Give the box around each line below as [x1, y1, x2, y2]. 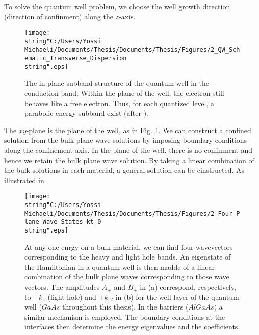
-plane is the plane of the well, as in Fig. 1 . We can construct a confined [26, 124, 251, 135]
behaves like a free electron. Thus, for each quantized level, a [24, 97, 215, 108]
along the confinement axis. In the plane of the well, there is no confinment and [4, 145, 253, 156]
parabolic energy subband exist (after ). [24, 108, 148, 118]
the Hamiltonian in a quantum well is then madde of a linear [24, 261, 215, 272]
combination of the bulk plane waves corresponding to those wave [24, 271, 229, 282]
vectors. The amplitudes [24, 281, 100, 292]
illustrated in [4, 174, 44, 185]
